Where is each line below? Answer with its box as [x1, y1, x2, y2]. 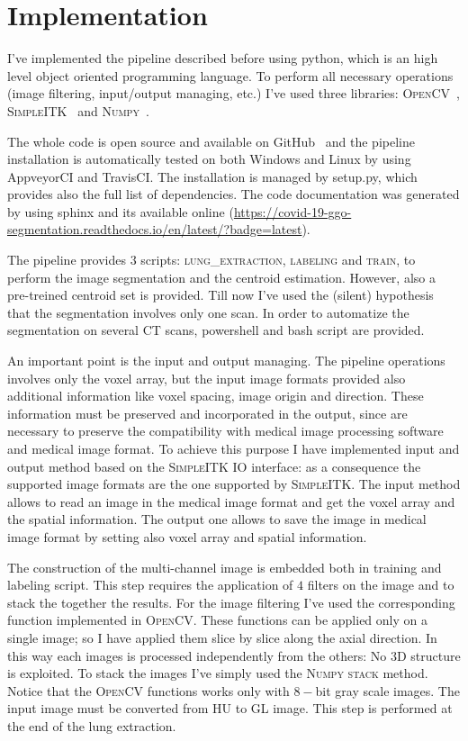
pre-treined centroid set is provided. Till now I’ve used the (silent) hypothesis [7, 285, 434, 304]
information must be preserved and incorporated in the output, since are [7, 403, 408, 422]
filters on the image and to [307, 575, 454, 594]
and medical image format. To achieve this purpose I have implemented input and [7, 439, 460, 457]
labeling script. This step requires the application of [7, 575, 293, 594]
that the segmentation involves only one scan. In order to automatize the [7, 303, 409, 321]
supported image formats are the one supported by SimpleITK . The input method [7, 474, 461, 493]
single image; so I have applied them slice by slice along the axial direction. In [7, 628, 437, 646]
